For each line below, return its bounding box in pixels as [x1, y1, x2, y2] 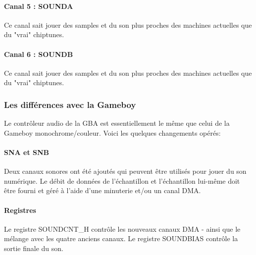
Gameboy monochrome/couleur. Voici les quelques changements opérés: [4, 127, 221, 138]
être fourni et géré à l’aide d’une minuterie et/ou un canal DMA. [4, 185, 201, 196]
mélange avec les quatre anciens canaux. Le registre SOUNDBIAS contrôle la [4, 233, 238, 244]
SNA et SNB [4, 147, 50, 157]
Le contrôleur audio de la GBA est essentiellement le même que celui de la [4, 118, 230, 128]
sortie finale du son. [4, 243, 63, 253]
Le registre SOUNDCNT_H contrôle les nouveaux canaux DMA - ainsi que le [4, 223, 241, 234]
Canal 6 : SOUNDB [4, 49, 73, 59]
